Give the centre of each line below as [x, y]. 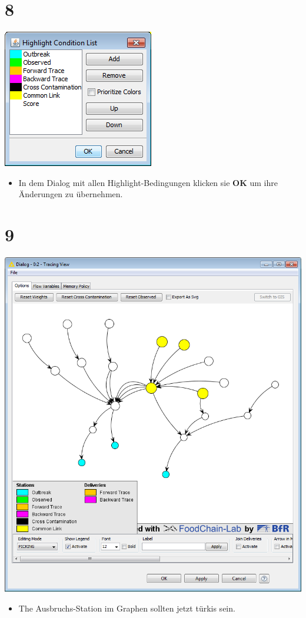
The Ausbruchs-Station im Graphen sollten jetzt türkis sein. [127, 608]
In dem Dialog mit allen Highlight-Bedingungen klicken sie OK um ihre [148, 182]
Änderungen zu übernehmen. [71, 194]
